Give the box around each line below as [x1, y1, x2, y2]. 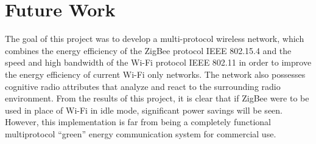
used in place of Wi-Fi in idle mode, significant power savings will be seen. [5, 103, 283, 116]
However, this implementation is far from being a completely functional [5, 115, 271, 128]
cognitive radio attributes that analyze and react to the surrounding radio [5, 80, 281, 92]
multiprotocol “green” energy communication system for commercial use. [5, 127, 276, 140]
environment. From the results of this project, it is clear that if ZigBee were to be [5, 92, 309, 105]
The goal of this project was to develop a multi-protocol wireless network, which [5, 32, 304, 45]
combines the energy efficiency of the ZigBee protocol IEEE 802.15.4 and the [5, 44, 292, 57]
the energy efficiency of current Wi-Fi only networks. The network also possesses [5, 67, 306, 80]
